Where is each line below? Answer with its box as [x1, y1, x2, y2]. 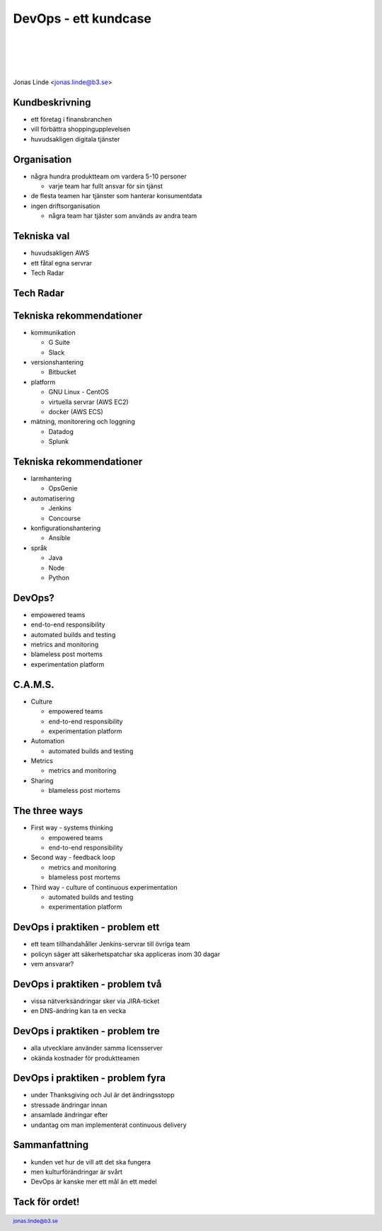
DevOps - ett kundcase [13, 11, 152, 26]
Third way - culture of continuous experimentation [30, 883, 178, 891]
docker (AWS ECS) [48, 408, 104, 416]
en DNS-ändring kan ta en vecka [30, 1007, 127, 1015]
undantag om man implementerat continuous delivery [30, 1121, 187, 1129]
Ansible [48, 534, 71, 542]
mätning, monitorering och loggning [30, 418, 136, 426]
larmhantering [30, 474, 72, 483]
